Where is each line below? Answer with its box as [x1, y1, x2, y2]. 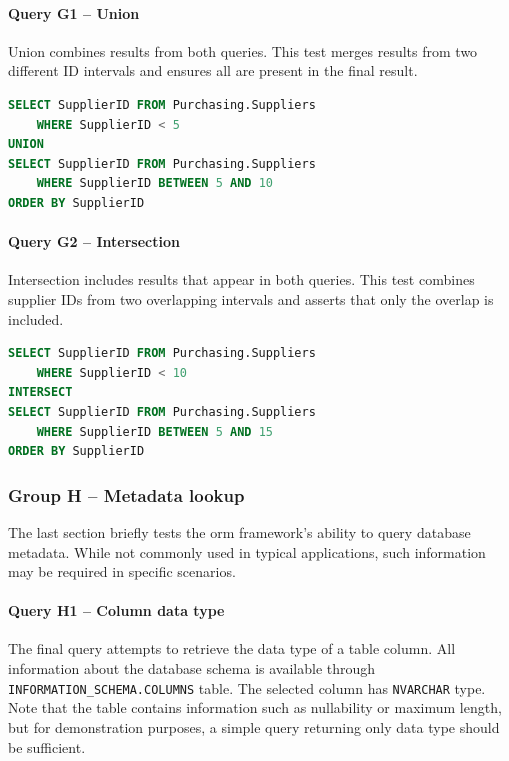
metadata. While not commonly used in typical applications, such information [8, 541, 486, 562]
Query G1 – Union [8, 2, 140, 23]
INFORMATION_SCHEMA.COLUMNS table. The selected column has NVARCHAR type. [8, 677, 486, 698]
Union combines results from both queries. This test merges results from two [8, 40, 478, 61]
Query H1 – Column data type [8, 600, 225, 621]
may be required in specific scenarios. [8, 561, 236, 582]
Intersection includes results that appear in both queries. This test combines [8, 269, 475, 290]
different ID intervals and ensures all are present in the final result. [8, 60, 418, 81]
